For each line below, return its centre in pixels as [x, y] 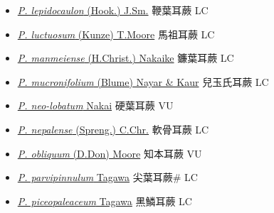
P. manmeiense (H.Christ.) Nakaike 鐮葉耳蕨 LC [126, 58]
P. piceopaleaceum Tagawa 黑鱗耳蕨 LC [105, 201]
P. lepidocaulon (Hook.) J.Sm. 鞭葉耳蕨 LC [113, 10]
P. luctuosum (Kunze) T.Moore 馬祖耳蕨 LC [116, 34]
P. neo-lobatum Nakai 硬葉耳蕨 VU [95, 105]
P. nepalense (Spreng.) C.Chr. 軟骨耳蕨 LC [113, 129]
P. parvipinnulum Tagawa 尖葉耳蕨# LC [107, 177]
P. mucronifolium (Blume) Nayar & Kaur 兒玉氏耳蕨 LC [143, 81]
